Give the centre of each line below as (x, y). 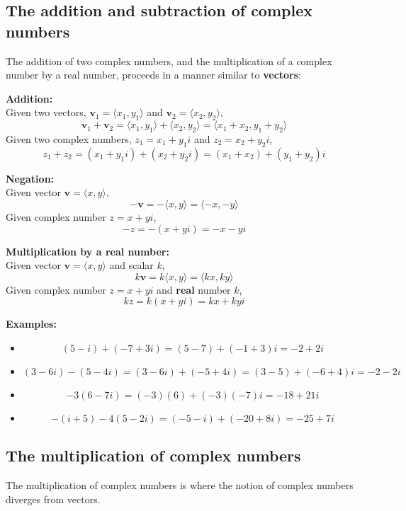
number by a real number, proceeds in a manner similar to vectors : (154, 75)
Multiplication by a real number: (88, 251)
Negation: (30, 178)
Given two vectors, (46, 112)
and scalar (131, 265)
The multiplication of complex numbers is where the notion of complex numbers (180, 485)
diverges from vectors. (53, 499)
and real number (194, 289)
